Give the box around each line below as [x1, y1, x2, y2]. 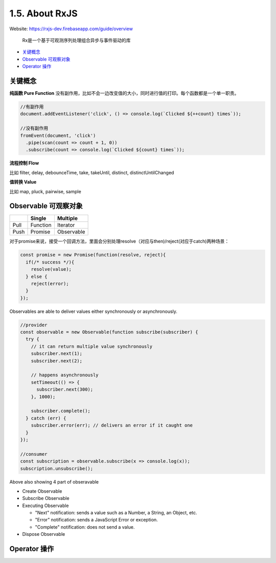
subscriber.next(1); [31, 351, 83, 356]
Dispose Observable [22, 531, 65, 537]
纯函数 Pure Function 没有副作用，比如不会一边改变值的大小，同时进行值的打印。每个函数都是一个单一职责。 [9, 90, 239, 96]
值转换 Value [9, 179, 37, 185]
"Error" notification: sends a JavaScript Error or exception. [35, 517, 158, 523]
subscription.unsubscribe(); [20, 466, 94, 471]
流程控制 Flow [9, 160, 39, 166]
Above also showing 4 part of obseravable [9, 478, 99, 485]
